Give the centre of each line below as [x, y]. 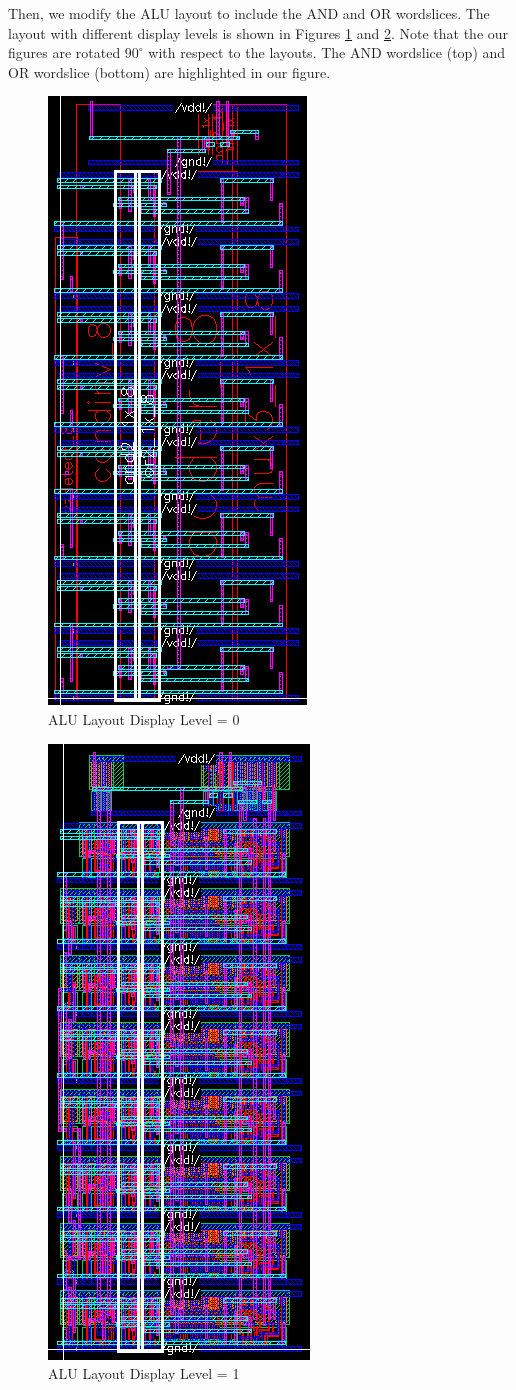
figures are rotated [64, 52]
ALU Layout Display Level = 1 [144, 1373]
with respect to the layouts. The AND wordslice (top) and [327, 52]
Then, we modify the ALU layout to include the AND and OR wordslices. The [249, 13]
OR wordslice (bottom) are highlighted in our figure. [169, 71]
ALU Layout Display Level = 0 [144, 718]
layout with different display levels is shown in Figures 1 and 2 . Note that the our [258, 32]
